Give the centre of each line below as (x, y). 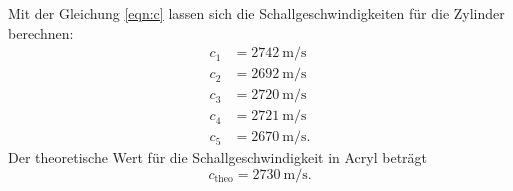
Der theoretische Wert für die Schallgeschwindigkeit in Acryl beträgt (218, 157)
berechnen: (41, 32)
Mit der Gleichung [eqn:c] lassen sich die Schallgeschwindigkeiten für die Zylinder (256, 13)
